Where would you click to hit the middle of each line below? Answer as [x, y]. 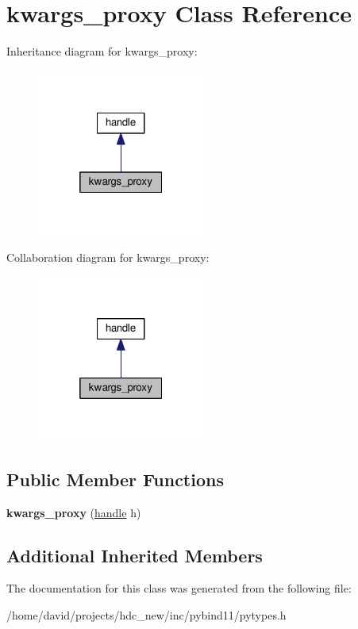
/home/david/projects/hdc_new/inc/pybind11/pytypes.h [146, 614]
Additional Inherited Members [135, 555]
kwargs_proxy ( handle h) [74, 512]
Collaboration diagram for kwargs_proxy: [108, 257]
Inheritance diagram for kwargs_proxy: [102, 51]
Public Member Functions [115, 479]
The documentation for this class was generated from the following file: [179, 588]
